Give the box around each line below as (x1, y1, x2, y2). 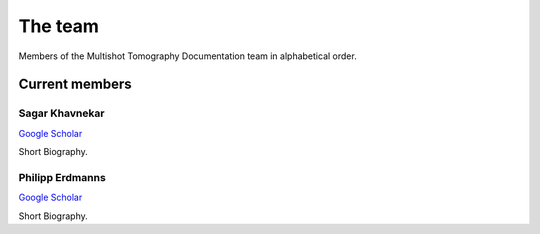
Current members (18, 76, 132, 93)
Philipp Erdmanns (18, 170, 107, 184)
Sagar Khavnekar (18, 106, 105, 120)
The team (18, 15, 100, 37)
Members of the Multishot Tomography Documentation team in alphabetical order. (18, 50, 357, 62)
